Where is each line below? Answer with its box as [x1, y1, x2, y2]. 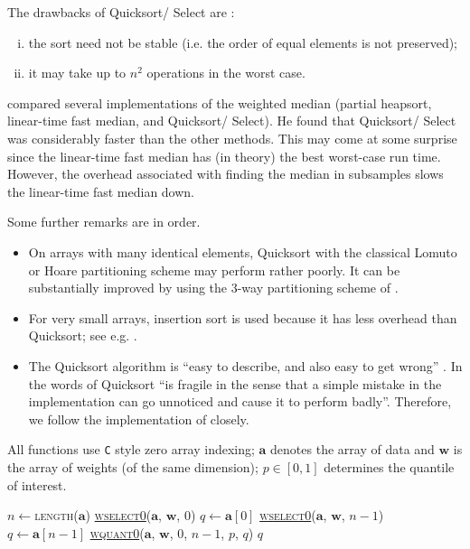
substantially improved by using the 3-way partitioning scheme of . [28, 278, 399, 297]
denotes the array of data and [270, 440, 435, 459]
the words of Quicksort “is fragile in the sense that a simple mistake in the [28, 374, 442, 393]
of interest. [7, 475, 67, 494]
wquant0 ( [89, 523, 145, 542]
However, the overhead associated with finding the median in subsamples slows [7, 164, 444, 183]
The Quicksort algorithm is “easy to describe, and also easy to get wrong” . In [28, 356, 463, 375]
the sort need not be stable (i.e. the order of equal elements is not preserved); [28, 33, 458, 51]
